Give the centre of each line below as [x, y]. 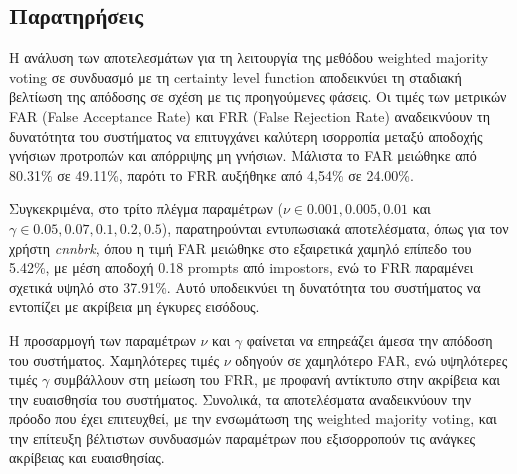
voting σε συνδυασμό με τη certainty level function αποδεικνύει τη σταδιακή [235, 76]
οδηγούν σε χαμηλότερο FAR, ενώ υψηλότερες [371, 359]
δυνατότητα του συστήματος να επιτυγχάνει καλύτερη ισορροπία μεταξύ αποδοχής [246, 135]
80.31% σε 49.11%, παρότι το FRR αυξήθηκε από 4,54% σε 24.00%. [211, 174]
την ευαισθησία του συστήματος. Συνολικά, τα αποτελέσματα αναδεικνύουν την [240, 398]
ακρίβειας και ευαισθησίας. [87, 457]
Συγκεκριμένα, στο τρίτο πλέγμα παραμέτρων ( [146, 208]
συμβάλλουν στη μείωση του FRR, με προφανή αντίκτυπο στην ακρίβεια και [277, 379]
